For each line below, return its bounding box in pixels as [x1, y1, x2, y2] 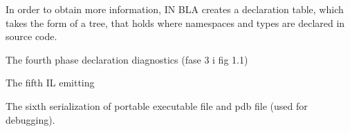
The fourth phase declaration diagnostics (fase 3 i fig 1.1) [6, 52, 248, 66]
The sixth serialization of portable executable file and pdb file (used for [6, 98, 308, 113]
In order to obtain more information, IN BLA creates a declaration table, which [6, 2, 344, 16]
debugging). [6, 112, 55, 126]
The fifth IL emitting [6, 75, 95, 90]
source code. [6, 29, 57, 44]
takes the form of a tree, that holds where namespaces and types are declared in [6, 15, 345, 30]
